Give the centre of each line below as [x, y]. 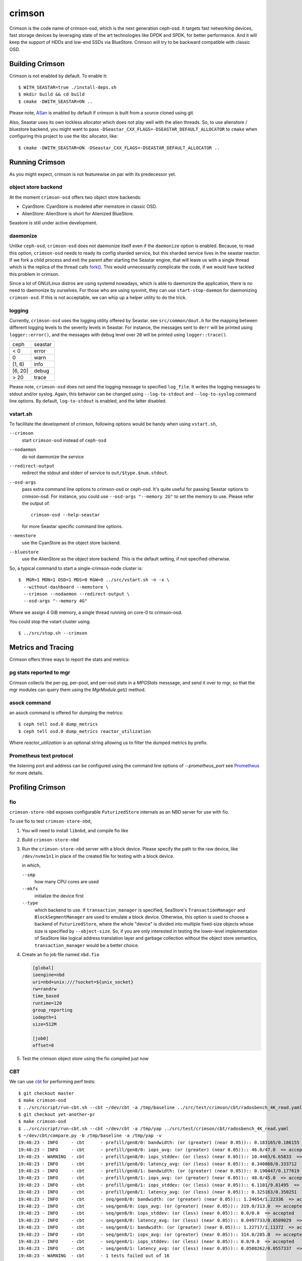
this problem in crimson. [34, 274]
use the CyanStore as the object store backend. [71, 543]
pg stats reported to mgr [40, 672]
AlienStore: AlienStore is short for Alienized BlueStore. [78, 213]
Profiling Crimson [37, 787]
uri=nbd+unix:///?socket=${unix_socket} [83, 982]
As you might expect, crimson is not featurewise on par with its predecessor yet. [93, 174]
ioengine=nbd [49, 975]
